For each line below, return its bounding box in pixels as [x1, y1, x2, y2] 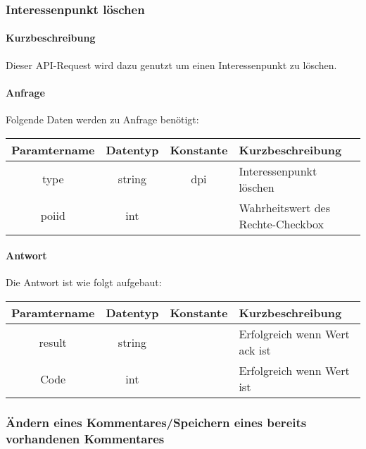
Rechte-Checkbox [239, 215, 324, 232]
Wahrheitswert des [239, 199, 330, 216]
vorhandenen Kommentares [6, 429, 165, 447]
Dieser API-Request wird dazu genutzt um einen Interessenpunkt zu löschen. [6, 57, 337, 72]
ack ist [239, 342, 271, 359]
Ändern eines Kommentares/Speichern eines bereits [6, 413, 307, 431]
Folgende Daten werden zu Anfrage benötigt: [6, 112, 199, 127]
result [39, 333, 67, 350]
